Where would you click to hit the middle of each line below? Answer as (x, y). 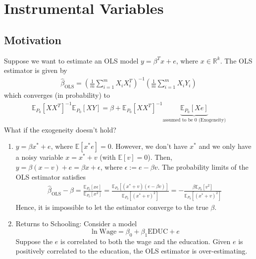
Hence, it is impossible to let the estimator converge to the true (112, 207)
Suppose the (34, 241)
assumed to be (178, 120)
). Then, (160, 157)
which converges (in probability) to (57, 95)
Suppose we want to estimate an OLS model (71, 60)
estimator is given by (36, 70)
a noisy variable (39, 157)
